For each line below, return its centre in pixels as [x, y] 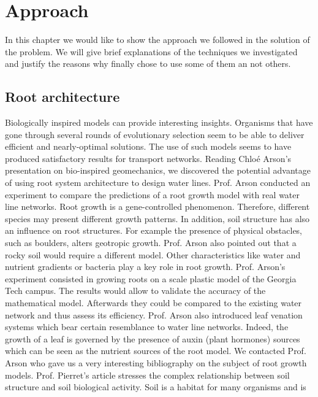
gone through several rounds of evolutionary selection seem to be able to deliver [155, 134]
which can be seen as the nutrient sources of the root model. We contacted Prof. [156, 351]
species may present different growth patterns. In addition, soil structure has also [157, 218]
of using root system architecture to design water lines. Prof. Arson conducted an [158, 183]
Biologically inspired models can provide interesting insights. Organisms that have [159, 122]
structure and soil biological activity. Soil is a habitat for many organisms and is [156, 387]
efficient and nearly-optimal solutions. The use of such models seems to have [148, 146]
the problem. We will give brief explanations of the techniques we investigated [151, 51]
